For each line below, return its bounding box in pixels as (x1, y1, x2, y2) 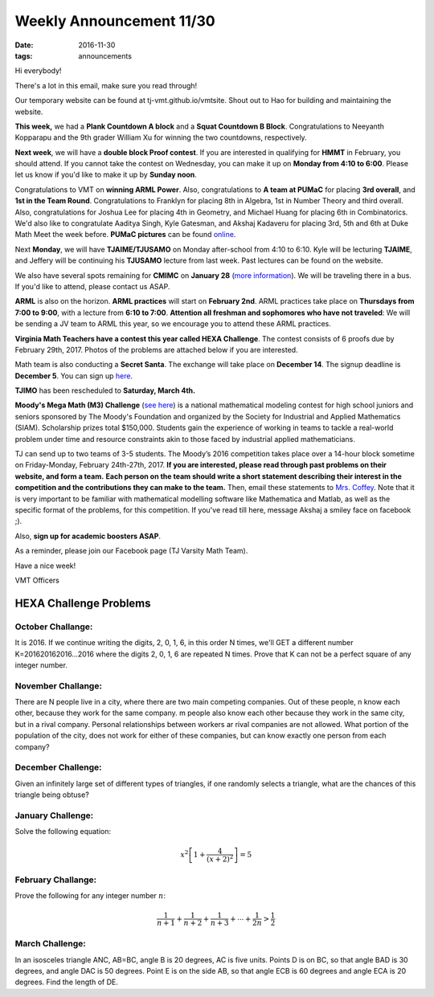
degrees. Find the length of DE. (14, 977, 118, 987)
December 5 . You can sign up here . (14, 370, 133, 381)
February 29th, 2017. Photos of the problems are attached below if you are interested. (14, 345, 298, 354)
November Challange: (14, 680, 102, 691)
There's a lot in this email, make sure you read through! (14, 80, 198, 90)
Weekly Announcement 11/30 (14, 12, 216, 30)
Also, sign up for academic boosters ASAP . (14, 531, 161, 541)
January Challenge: (14, 810, 94, 821)
